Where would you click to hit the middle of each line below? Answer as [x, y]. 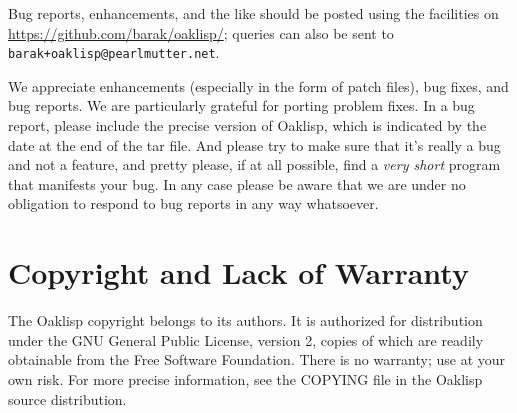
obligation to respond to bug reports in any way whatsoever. [193, 203]
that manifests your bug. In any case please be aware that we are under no [237, 183]
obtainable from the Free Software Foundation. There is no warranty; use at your [257, 359]
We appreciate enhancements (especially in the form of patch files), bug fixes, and [258, 85]
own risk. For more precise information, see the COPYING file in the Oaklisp [245, 378]
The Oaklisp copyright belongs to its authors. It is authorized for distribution [245, 320]
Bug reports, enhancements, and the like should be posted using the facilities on [253, 13]
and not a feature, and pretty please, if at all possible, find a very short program [254, 164]
